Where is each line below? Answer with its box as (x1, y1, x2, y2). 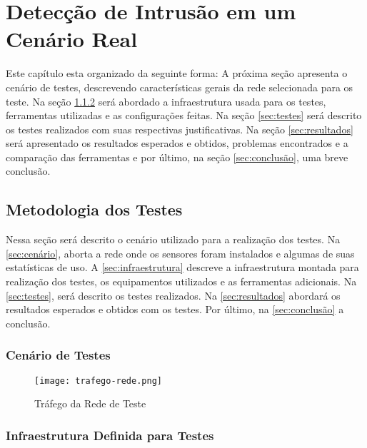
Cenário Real (6, 24, 138, 54)
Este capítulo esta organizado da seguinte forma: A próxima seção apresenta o (6, 66, 348, 81)
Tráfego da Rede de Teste (34, 396, 146, 411)
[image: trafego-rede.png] (34, 375, 162, 386)
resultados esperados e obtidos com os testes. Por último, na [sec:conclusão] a (6, 302, 344, 317)
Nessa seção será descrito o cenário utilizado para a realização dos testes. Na (6, 232, 341, 247)
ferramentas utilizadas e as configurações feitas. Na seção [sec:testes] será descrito (6, 108, 362, 123)
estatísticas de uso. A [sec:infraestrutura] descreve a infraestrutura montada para (6, 260, 359, 275)
